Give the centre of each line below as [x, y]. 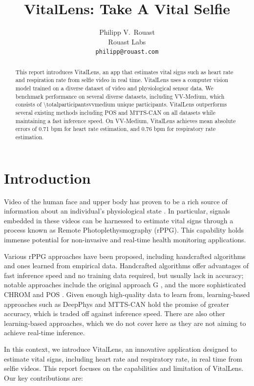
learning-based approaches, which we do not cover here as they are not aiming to [125, 323]
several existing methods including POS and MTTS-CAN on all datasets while [115, 113]
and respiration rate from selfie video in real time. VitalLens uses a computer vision [122, 80]
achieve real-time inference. [44, 332]
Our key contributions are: [43, 377]
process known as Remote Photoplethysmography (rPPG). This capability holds [124, 230]
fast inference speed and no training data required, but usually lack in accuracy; [124, 275]
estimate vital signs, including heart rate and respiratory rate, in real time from [123, 358]
